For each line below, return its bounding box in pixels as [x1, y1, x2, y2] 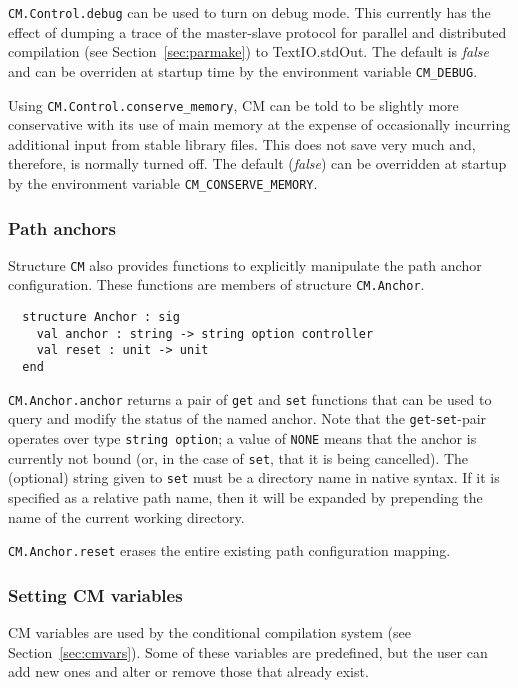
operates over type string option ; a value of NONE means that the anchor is [8, 428, 477, 449]
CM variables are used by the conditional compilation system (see [8, 622, 411, 643]
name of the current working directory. [8, 506, 245, 527]
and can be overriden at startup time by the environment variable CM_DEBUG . [8, 60, 478, 81]
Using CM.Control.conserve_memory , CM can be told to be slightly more [8, 94, 459, 115]
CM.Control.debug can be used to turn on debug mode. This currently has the [8, 2, 491, 22]
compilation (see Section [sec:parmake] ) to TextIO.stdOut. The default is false [8, 41, 489, 62]
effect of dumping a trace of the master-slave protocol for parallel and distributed [8, 21, 507, 42]
